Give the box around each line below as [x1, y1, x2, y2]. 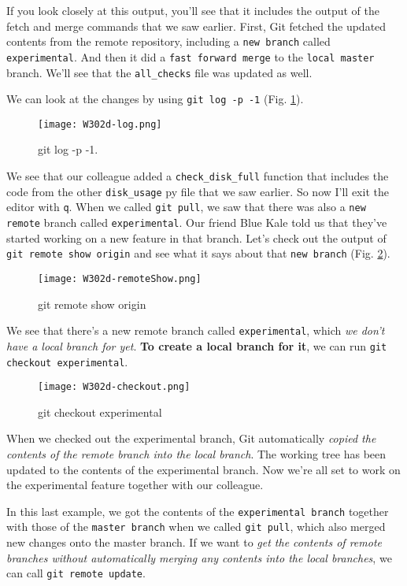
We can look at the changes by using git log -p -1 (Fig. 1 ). [6, 91, 304, 107]
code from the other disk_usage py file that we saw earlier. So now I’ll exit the [6, 183, 389, 199]
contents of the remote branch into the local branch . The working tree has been [6, 446, 387, 462]
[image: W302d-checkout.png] [38, 381, 191, 393]
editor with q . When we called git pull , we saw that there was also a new [6, 198, 366, 215]
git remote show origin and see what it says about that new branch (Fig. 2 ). [6, 245, 390, 261]
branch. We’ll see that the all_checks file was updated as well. [6, 64, 313, 80]
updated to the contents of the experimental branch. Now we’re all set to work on [6, 461, 401, 477]
